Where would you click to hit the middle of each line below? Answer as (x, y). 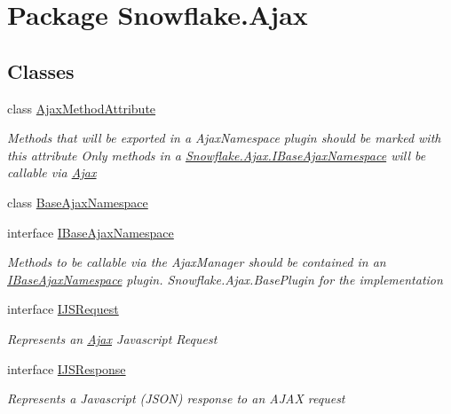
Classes (41, 70)
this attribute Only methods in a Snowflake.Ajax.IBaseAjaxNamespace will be (217, 155)
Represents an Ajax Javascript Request (112, 338)
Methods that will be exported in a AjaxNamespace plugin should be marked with (224, 138)
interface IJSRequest (63, 309)
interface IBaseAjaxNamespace (91, 232)
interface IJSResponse (67, 368)
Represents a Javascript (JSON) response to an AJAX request (176, 398)
